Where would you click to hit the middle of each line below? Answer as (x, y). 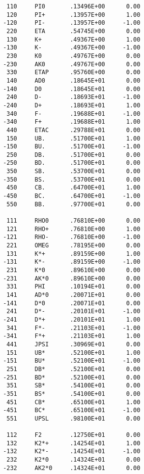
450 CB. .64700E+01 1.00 (73, 188)
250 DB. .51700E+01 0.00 (73, 155)
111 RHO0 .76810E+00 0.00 (73, 221)
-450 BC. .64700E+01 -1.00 (72, 196)
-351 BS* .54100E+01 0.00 (72, 394)
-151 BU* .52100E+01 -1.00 (72, 361)
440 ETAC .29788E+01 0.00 (73, 130)
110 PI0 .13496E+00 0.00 (73, 6)
